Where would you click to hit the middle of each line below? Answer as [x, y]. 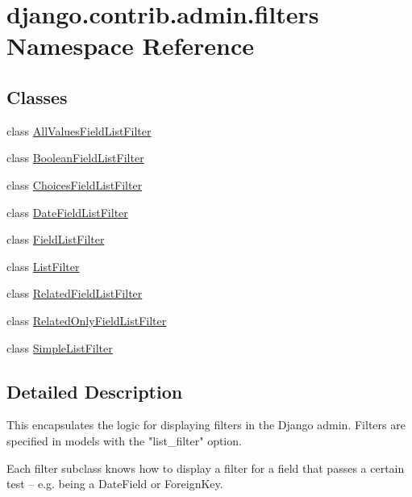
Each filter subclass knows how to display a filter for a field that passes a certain [206, 468]
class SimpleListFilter [60, 347]
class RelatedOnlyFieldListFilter [87, 320]
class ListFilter [43, 266]
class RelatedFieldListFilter [75, 293]
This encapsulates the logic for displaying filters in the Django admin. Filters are [206, 425]
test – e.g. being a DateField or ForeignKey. [115, 484]
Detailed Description [95, 391]
